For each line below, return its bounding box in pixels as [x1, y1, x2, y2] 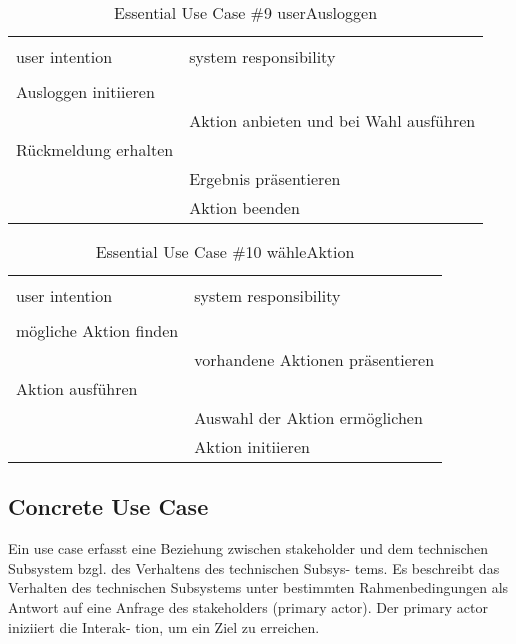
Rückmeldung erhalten [16, 138, 174, 161]
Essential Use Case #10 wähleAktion [95, 240, 355, 263]
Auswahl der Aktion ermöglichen [194, 406, 423, 429]
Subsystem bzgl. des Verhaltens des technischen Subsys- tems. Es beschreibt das [8, 557, 500, 578]
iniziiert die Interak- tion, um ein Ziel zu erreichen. [8, 616, 320, 637]
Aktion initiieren [194, 435, 310, 458]
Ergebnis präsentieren [189, 167, 341, 190]
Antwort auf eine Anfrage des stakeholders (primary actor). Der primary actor [8, 596, 488, 617]
